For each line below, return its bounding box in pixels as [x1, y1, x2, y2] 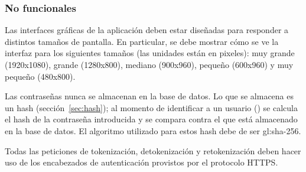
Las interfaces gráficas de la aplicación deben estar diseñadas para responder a [5, 24, 289, 36]
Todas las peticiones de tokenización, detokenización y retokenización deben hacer [5, 144, 301, 157]
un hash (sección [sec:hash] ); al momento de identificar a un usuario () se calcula [5, 101, 298, 113]
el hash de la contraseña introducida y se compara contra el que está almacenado [5, 113, 298, 125]
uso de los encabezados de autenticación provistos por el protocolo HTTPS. [5, 156, 278, 168]
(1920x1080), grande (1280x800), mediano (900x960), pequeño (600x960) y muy [5, 59, 294, 70]
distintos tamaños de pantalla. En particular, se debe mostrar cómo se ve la [5, 35, 279, 47]
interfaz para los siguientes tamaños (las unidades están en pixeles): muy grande [5, 47, 295, 59]
